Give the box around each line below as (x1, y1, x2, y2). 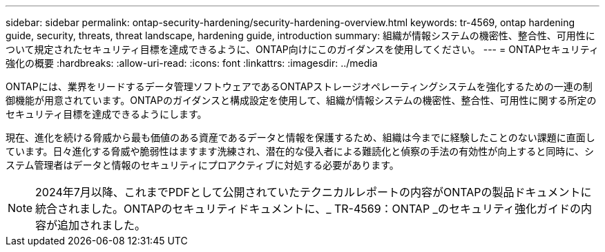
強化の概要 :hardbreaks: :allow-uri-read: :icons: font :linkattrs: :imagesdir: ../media (6, 57, 378, 69)
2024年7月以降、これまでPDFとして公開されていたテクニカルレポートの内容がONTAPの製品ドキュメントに (35, 185, 592, 199)
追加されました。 (57, 218, 146, 232)
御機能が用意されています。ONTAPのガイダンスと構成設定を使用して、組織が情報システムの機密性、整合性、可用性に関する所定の (6, 94, 597, 106)
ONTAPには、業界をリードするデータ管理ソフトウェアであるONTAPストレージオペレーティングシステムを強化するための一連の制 (6, 81, 593, 92)
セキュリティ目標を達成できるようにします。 (6, 108, 207, 120)
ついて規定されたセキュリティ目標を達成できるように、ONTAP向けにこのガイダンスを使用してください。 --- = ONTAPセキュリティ (6, 43, 599, 55)
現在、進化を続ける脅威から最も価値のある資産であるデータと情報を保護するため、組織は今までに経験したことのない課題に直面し (6, 132, 595, 143)
